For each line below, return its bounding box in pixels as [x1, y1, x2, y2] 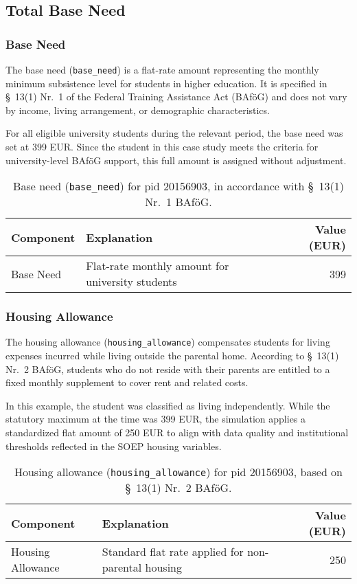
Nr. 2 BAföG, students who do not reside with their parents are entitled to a [5, 361, 330, 376]
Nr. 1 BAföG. [145, 194, 212, 210]
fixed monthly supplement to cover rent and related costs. [5, 375, 249, 390]
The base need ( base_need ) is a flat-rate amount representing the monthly [5, 63, 319, 76]
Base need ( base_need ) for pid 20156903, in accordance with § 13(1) [13, 178, 344, 194]
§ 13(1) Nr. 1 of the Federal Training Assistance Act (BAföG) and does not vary [5, 89, 347, 104]
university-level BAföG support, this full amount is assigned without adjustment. [5, 153, 347, 167]
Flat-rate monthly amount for [86, 258, 229, 274]
